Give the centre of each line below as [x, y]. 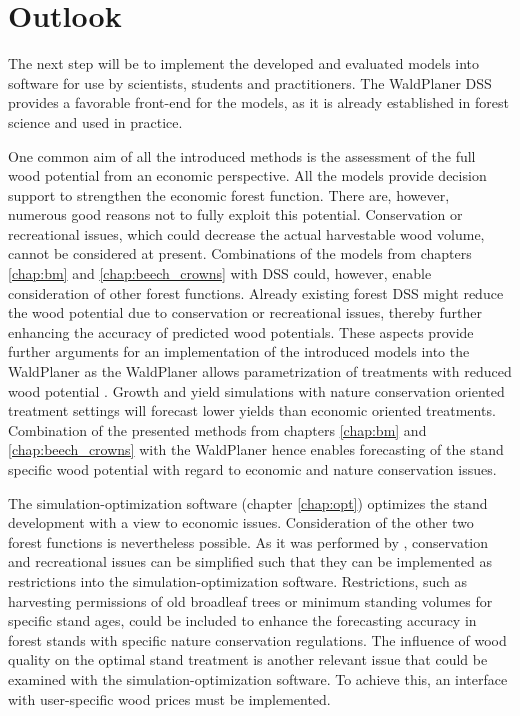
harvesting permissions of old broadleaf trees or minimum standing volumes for [250, 600]
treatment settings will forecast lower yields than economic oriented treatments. [252, 410]
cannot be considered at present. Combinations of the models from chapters [240, 253]
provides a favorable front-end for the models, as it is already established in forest [258, 102]
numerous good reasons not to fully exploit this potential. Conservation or [235, 214]
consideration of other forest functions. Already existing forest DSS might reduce [256, 292]
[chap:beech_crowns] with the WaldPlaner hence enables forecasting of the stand [256, 449]
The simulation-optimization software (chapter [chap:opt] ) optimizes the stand [248, 502]
